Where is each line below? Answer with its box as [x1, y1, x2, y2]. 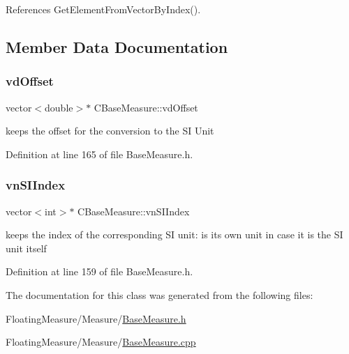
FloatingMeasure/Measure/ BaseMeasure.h [6, 311, 186, 325]
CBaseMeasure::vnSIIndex [77, 203, 190, 218]
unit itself [6, 240, 47, 255]
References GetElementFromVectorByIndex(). [6, 2, 201, 16]
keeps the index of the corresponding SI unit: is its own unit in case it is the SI [6, 227, 343, 242]
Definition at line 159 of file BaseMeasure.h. [6, 264, 193, 279]
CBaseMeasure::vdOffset [94, 100, 198, 114]
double [45, 100, 73, 114]
